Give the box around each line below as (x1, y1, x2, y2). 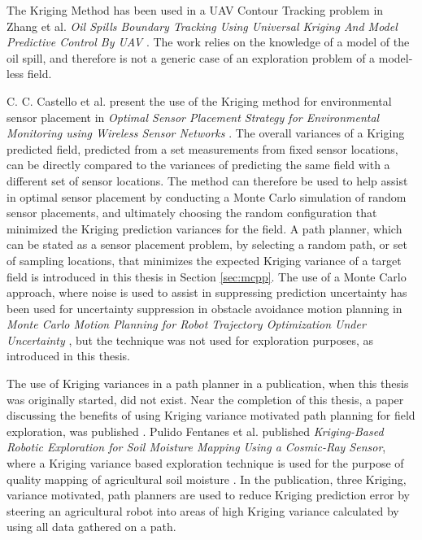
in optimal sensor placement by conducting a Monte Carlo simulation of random (7, 188, 407, 205)
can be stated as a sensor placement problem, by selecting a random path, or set (7, 236, 407, 253)
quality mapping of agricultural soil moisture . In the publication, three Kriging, (7, 470, 407, 487)
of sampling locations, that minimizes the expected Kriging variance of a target (7, 251, 402, 268)
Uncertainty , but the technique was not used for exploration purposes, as (7, 331, 374, 348)
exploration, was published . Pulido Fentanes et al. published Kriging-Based (7, 422, 384, 439)
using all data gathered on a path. (7, 518, 176, 535)
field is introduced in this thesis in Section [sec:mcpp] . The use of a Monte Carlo (7, 268, 407, 285)
